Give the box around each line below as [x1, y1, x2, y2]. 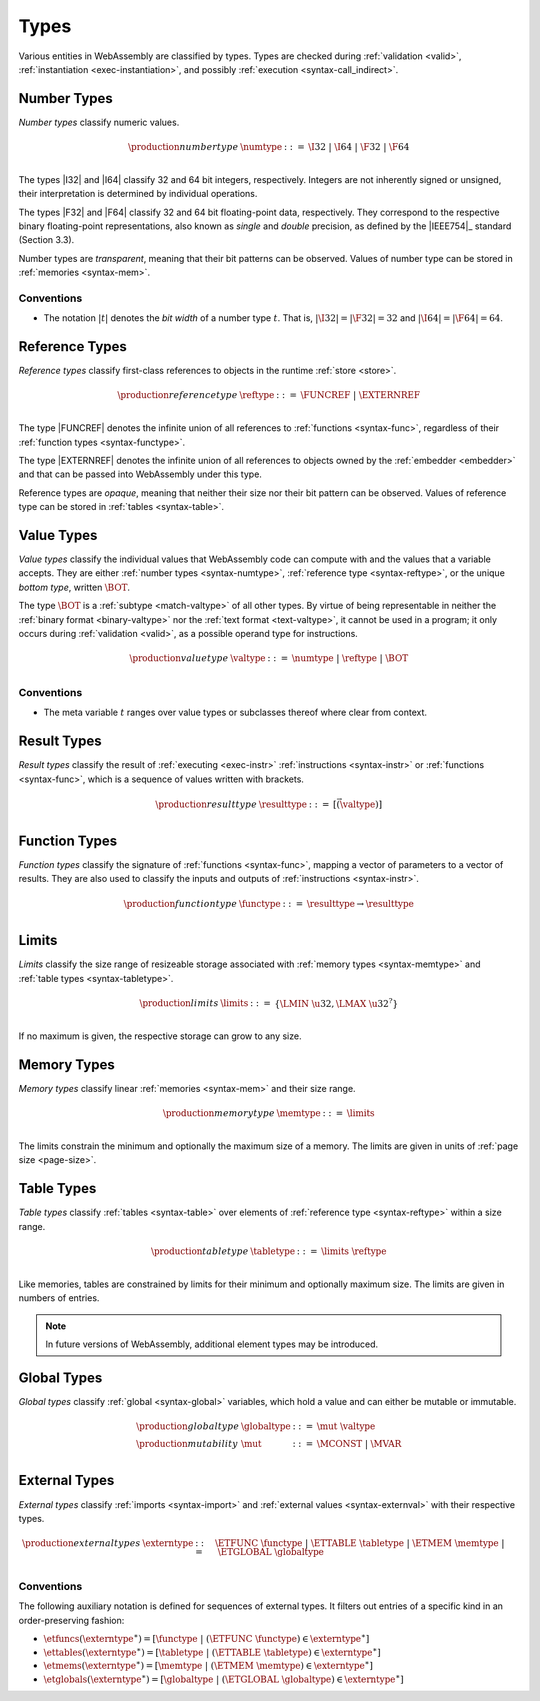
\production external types [21, 1538, 141, 1549]
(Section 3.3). [18, 234, 75, 246]
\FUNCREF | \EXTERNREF [300, 390, 420, 401]
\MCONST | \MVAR [316, 1438, 402, 1449]
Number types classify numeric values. [18, 116, 180, 128]
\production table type [150, 1245, 249, 1257]
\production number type [128, 141, 239, 153]
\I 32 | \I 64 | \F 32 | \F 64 [308, 141, 410, 153]
